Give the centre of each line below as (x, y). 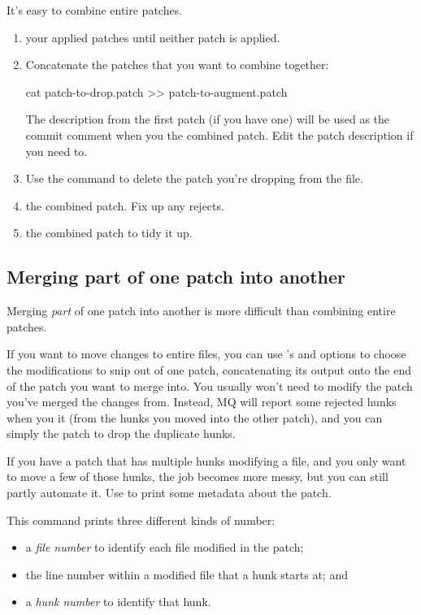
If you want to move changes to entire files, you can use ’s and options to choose (206, 354)
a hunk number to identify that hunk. (118, 602)
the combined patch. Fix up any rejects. (125, 205)
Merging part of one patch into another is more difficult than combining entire (201, 311)
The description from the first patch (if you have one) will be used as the (208, 119)
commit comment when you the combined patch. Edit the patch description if (219, 134)
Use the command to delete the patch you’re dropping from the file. (194, 178)
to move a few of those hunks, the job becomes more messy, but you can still (197, 476)
